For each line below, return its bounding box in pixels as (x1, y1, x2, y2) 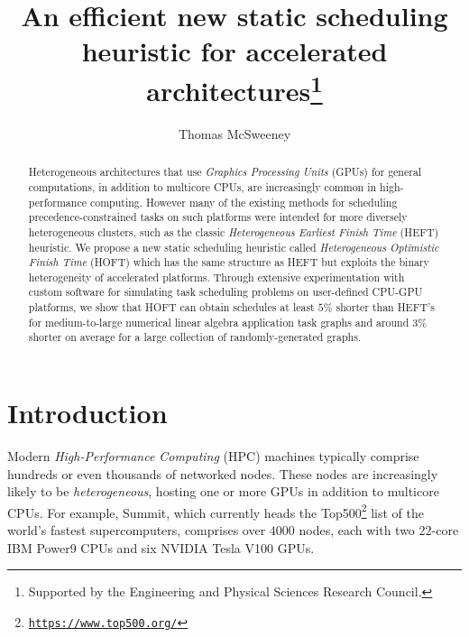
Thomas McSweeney (178, 124, 291, 143)
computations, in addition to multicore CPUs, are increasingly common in (28, 179, 377, 194)
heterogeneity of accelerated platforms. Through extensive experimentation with (28, 269, 405, 284)
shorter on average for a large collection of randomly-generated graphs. (28, 329, 362, 345)
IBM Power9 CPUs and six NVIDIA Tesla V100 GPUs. (7, 538, 315, 557)
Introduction (7, 394, 168, 431)
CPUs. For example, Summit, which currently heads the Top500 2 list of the (7, 500, 424, 522)
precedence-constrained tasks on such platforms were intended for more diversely (28, 209, 408, 225)
